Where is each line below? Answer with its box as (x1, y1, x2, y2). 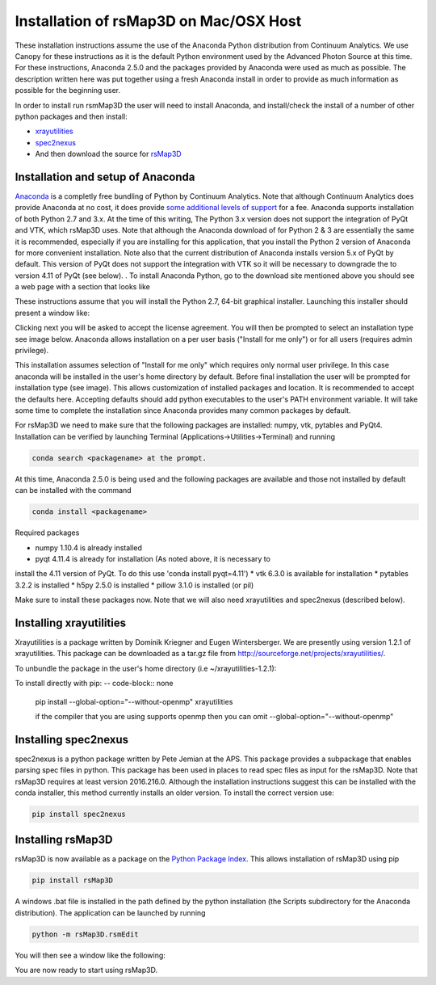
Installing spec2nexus (15, 732, 129, 747)
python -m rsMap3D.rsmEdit (31, 929, 139, 939)
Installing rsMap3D (15, 833, 113, 847)
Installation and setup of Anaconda (15, 170, 195, 183)
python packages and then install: (15, 112, 128, 121)
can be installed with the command (15, 486, 132, 495)
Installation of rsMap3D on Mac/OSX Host (15, 12, 302, 30)
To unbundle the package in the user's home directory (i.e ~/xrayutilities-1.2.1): (15, 663, 277, 673)
